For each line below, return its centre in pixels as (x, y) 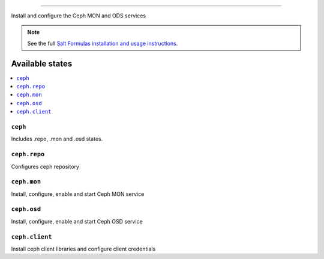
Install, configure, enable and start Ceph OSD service (77, 221)
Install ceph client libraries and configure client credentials (83, 249)
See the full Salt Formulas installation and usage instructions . (103, 43)
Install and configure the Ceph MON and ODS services (79, 16)
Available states (42, 63)
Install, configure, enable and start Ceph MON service (78, 194)
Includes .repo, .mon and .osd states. (57, 139)
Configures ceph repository (45, 166)
